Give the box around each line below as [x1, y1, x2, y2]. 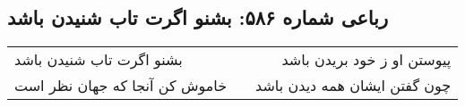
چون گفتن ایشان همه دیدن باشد [255, 75, 452, 96]
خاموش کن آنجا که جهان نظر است [14, 75, 228, 96]
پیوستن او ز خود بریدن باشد [281, 49, 452, 70]
